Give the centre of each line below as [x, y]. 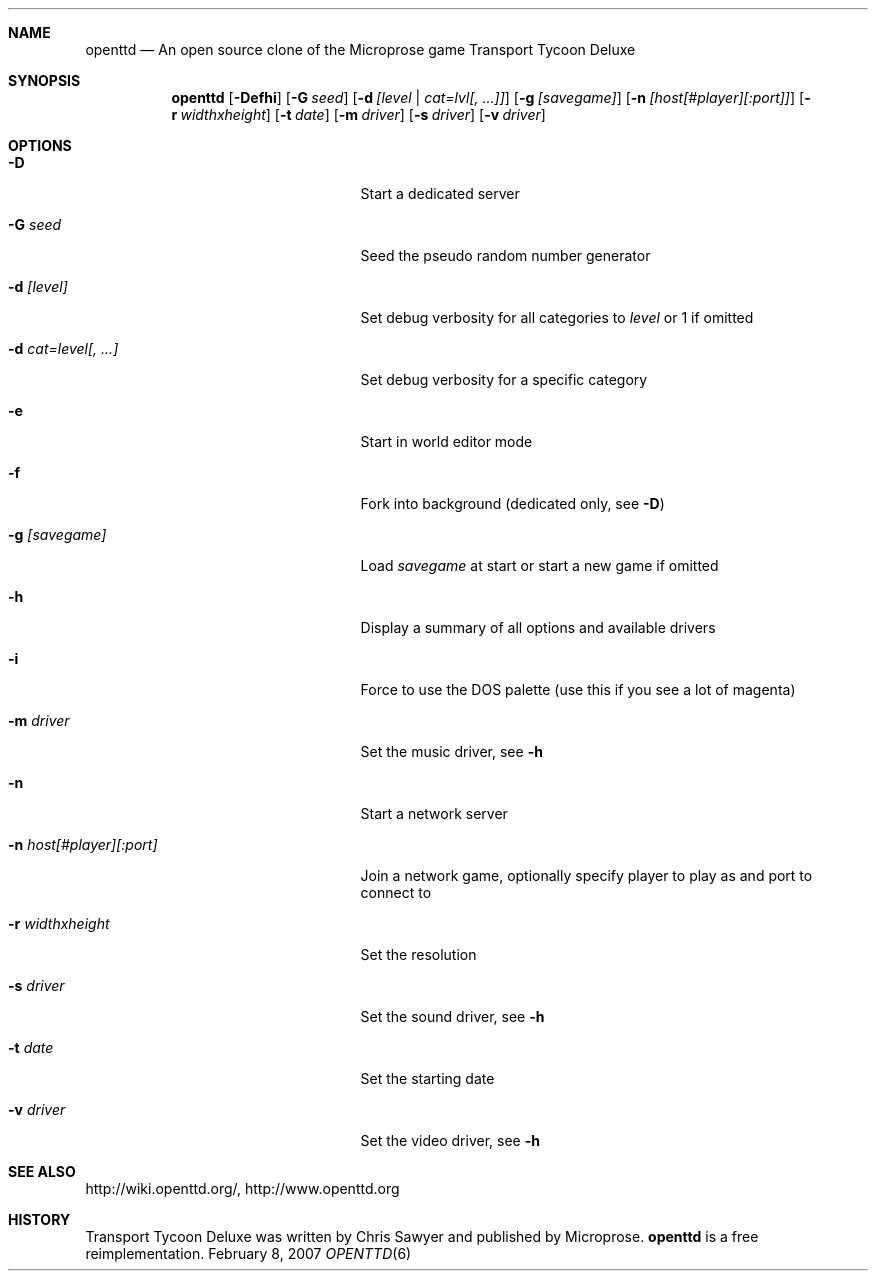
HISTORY [39, 1219]
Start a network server [434, 813]
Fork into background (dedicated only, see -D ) [512, 503]
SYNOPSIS [44, 80]
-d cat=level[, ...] [63, 348]
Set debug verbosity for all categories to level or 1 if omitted [557, 317]
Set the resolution [418, 954]
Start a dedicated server [440, 193]
